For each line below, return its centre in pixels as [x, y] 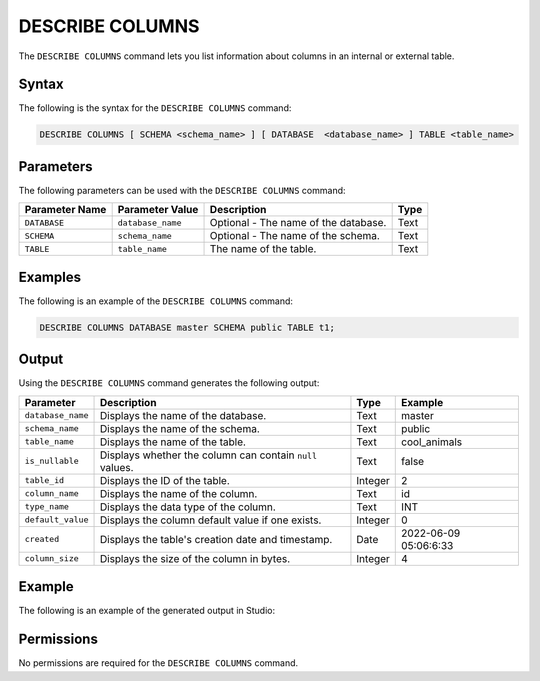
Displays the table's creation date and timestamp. [216, 539]
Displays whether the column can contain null [208, 455]
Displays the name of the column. [178, 493]
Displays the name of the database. [183, 415]
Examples [50, 276]
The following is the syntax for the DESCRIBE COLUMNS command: [155, 108]
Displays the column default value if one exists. [210, 520]
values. [116, 467]
